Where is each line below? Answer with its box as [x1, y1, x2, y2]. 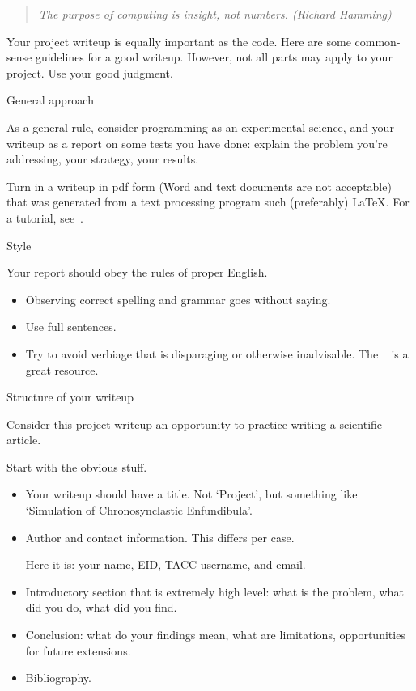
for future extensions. [25, 642, 131, 659]
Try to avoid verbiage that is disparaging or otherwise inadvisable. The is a [25, 345, 409, 362]
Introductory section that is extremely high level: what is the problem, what [25, 583, 404, 600]
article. [6, 431, 41, 448]
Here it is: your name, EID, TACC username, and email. [25, 556, 306, 573]
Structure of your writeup [6, 388, 134, 405]
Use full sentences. [25, 318, 117, 335]
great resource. [25, 361, 99, 378]
